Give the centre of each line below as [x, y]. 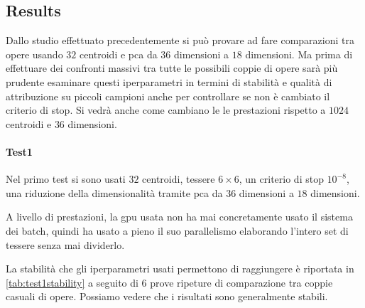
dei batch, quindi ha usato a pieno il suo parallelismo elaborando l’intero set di [177, 230]
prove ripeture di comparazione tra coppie [241, 282]
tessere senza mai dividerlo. [65, 244]
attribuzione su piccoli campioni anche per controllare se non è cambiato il [168, 96]
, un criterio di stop [281, 179]
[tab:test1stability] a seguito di [72, 282]
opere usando [34, 54]
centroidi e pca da [118, 54]
